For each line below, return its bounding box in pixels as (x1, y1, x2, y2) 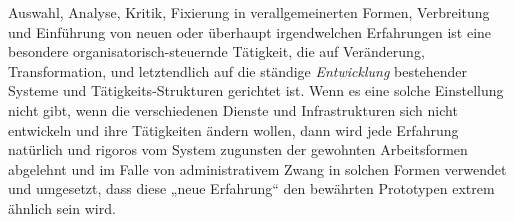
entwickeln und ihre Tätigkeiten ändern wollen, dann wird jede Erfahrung (8, 119, 459, 140)
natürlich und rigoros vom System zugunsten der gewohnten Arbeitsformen (8, 139, 468, 160)
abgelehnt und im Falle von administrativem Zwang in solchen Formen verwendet (8, 158, 507, 179)
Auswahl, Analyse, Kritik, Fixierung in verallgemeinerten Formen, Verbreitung (8, 2, 490, 22)
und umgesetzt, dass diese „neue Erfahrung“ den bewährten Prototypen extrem (8, 178, 495, 199)
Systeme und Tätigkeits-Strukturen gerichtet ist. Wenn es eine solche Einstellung (8, 80, 504, 101)
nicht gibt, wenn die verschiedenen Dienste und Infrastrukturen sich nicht (8, 99, 458, 120)
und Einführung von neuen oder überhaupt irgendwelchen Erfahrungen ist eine (8, 21, 492, 42)
